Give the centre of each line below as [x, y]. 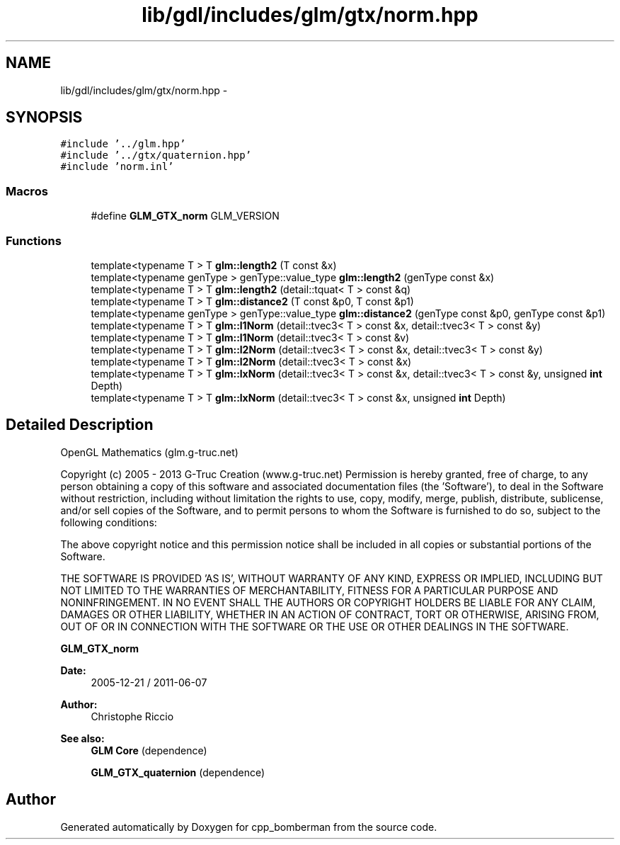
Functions [34, 240]
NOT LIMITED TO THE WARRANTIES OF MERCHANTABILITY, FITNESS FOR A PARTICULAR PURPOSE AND [309, 590]
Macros [27, 191]
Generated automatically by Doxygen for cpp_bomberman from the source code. [249, 827]
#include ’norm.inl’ [117, 167]
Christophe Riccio [132, 716]
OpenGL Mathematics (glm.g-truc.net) [149, 452]
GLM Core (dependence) [149, 750]
